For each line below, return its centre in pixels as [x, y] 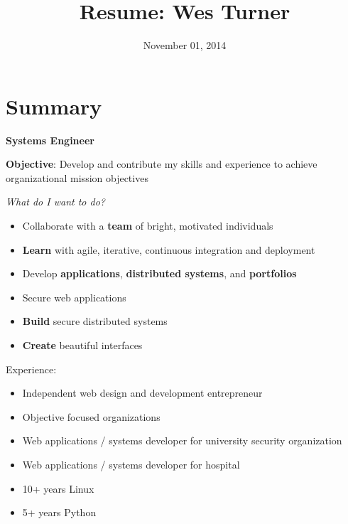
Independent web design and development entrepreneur [142, 393]
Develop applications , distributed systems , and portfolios [159, 273]
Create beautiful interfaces [82, 345]
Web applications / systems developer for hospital [131, 464]
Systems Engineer [50, 140]
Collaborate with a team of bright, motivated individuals [148, 226]
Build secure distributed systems [95, 321]
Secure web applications [74, 297]
